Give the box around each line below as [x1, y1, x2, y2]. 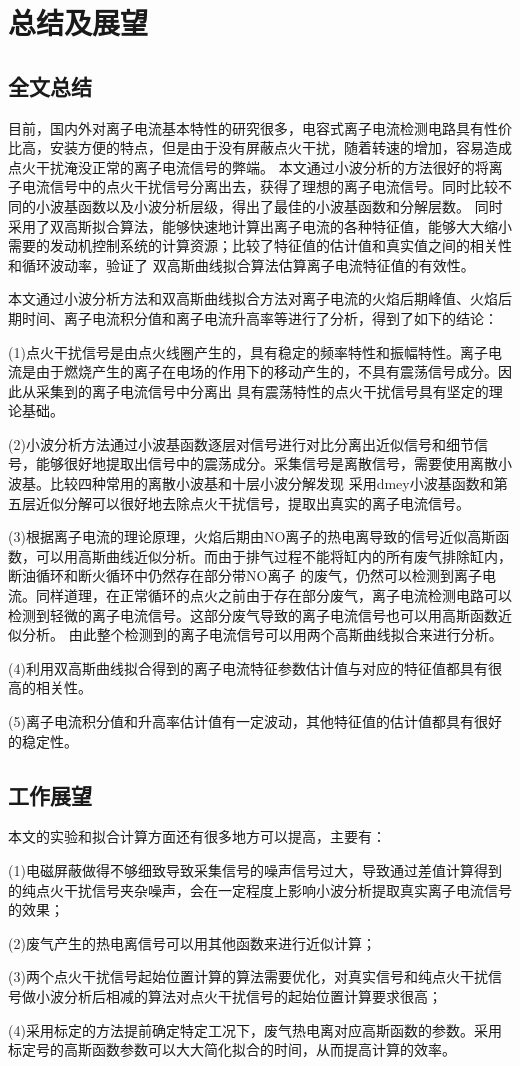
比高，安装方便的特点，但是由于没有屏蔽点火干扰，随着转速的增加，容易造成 [8, 137, 512, 158]
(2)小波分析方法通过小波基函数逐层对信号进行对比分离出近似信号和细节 [8, 433, 474, 454]
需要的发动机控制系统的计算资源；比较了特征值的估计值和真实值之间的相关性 [8, 235, 512, 256]
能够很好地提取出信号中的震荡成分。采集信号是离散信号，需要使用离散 [35, 453, 498, 474]
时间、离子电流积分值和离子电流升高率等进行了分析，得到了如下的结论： [21, 307, 498, 328]
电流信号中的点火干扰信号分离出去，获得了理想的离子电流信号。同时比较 [21, 176, 498, 197]
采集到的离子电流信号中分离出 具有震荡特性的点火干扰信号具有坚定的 [35, 380, 489, 401]
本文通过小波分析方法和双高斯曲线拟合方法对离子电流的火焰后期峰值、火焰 [8, 288, 498, 309]
